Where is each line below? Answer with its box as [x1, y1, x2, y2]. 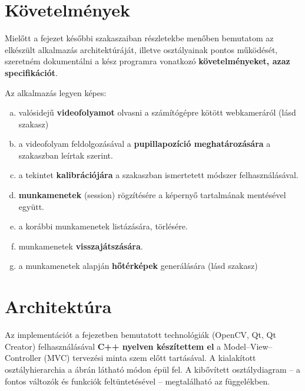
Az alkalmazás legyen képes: [5, 86, 107, 98]
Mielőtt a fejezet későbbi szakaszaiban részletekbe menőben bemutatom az [5, 32, 274, 44]
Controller [5, 351, 41, 364]
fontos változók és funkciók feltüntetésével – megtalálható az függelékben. [5, 374, 270, 387]
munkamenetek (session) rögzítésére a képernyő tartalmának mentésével [18, 189, 286, 201]
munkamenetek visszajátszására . [18, 239, 143, 252]
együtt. [18, 200, 44, 212]
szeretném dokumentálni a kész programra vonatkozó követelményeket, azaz [5, 55, 290, 67]
